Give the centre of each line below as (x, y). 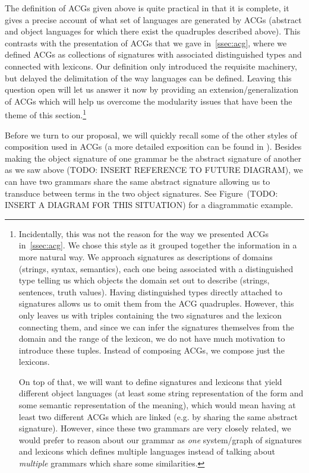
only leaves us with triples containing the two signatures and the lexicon (150, 315)
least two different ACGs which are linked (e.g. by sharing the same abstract (158, 416)
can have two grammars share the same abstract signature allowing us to (138, 181)
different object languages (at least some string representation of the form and (161, 393)
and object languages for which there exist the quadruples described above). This (153, 31)
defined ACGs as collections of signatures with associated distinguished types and (153, 54)
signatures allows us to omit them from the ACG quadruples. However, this (156, 303)
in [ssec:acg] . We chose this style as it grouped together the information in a (158, 245)
